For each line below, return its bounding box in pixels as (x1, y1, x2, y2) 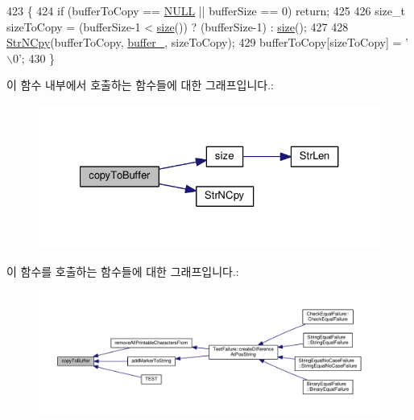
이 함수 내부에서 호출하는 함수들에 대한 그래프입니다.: (6, 76, 274, 93)
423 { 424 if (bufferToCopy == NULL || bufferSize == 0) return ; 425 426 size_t (6, 2, 405, 19)
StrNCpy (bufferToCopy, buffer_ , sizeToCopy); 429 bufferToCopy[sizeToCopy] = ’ (6, 34, 408, 51)
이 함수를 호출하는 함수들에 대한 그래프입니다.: (6, 262, 239, 279)
